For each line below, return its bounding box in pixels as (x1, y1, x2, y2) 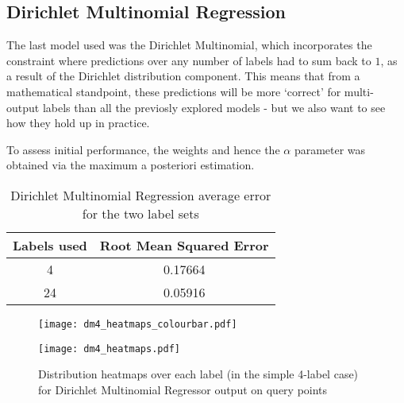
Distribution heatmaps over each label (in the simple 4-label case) (38, 366, 359, 382)
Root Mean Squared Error (99, 235, 269, 254)
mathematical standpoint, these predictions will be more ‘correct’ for (6, 83, 341, 99)
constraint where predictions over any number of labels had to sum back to (6, 52, 371, 68)
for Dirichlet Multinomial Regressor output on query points (38, 381, 328, 397)
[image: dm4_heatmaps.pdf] (38, 343, 180, 355)
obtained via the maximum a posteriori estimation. (6, 157, 255, 173)
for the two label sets (82, 203, 199, 223)
